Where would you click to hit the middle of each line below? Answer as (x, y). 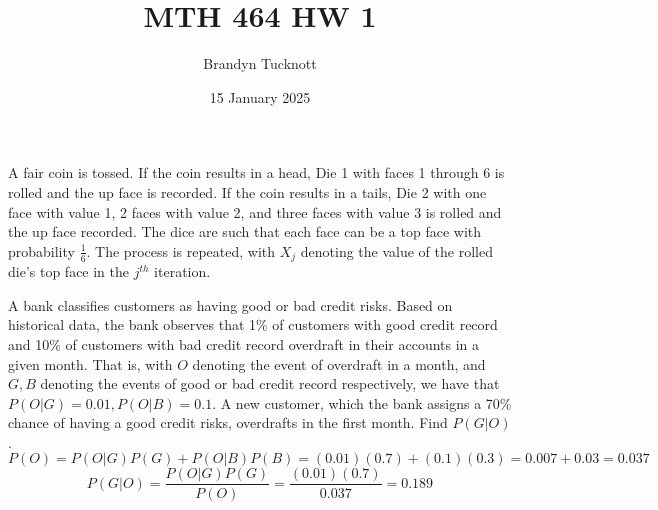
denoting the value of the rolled (396, 250)
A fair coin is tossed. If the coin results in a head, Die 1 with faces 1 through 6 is (256, 172)
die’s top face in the (69, 271)
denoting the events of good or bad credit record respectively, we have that (270, 383)
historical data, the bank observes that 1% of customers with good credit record (253, 324)
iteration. (182, 271)
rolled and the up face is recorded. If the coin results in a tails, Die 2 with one (247, 191)
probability (41, 250)
